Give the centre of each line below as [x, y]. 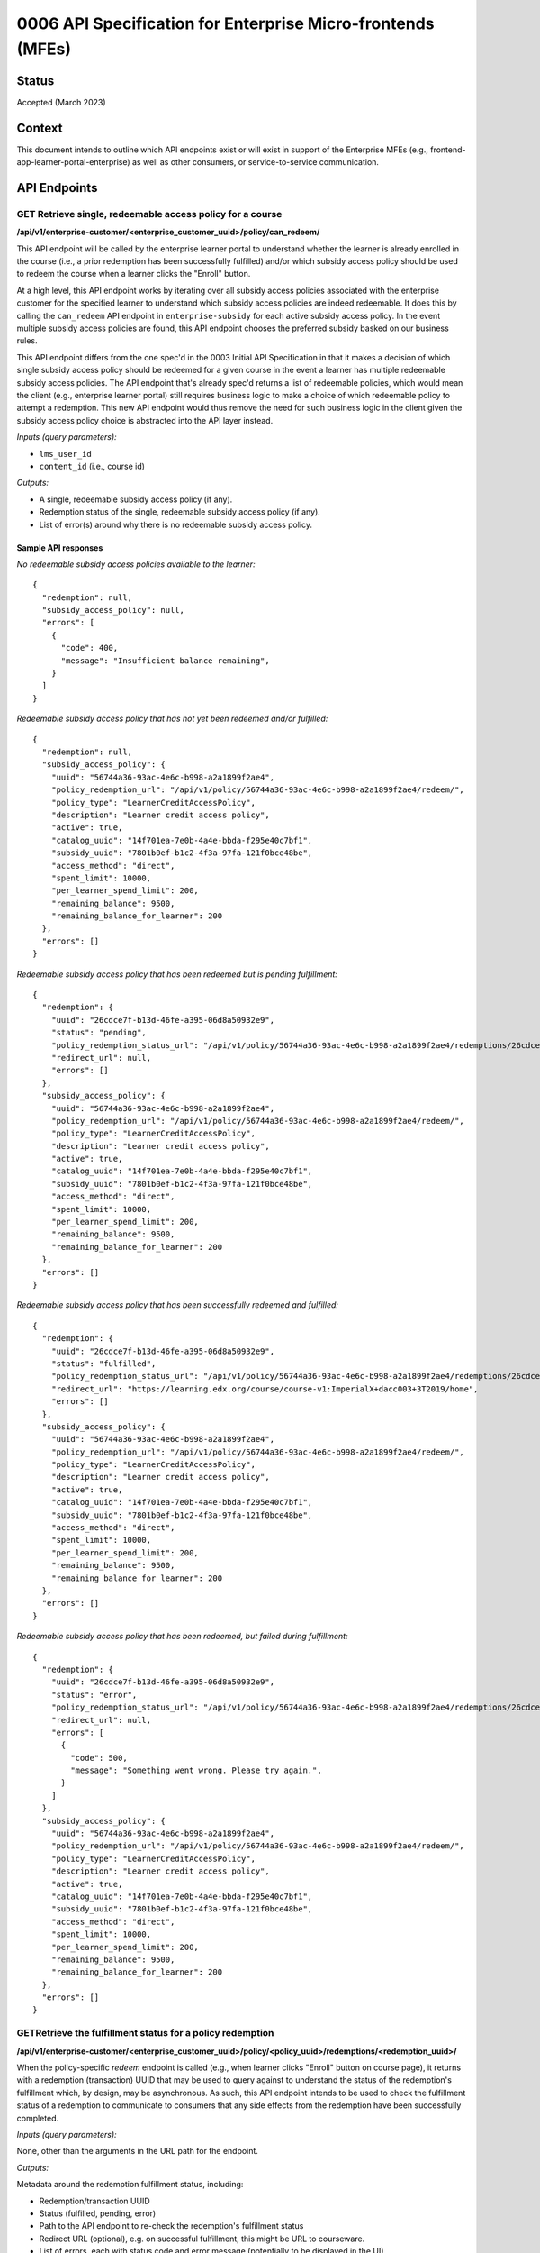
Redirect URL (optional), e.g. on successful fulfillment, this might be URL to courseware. [202, 2239]
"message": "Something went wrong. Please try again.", [197, 1770]
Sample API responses [60, 547]
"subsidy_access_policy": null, [113, 610]
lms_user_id [65, 454]
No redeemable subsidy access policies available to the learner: [136, 564]
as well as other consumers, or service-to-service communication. [256, 162]
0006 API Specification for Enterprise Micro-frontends [225, 23]
